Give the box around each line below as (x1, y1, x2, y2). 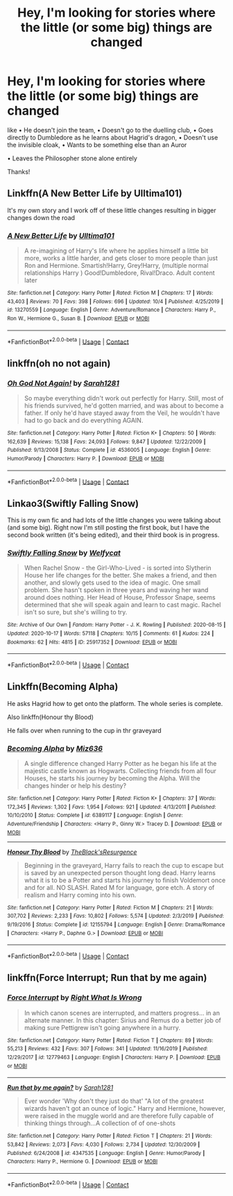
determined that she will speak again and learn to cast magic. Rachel (24, 600, 221, 609)
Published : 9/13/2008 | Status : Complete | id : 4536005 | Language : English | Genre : (7, 446, 212, 454)
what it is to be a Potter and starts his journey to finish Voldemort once (24, 876, 226, 884)
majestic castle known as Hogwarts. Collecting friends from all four (24, 767, 216, 775)
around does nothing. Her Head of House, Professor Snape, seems (24, 593, 216, 602)
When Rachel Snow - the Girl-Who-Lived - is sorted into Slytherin (24, 564, 212, 572)
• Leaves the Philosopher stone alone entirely (7, 154, 137, 162)
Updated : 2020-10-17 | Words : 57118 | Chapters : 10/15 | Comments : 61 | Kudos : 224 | (7, 630, 214, 637)
